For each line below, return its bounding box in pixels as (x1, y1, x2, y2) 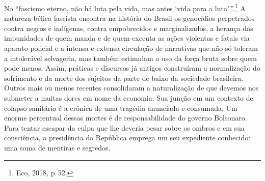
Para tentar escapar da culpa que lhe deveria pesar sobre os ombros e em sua (4, 122, 245, 133)
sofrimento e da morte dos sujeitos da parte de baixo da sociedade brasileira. (4, 72, 244, 83)
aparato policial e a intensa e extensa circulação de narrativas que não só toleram (4, 43, 258, 53)
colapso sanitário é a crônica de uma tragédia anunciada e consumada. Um (4, 102, 237, 113)
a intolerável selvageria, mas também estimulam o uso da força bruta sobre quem (4, 52, 257, 63)
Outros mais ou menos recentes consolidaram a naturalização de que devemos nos (4, 82, 259, 93)
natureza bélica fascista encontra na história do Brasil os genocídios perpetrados (4, 13, 255, 23)
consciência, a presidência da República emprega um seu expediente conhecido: (4, 132, 251, 143)
